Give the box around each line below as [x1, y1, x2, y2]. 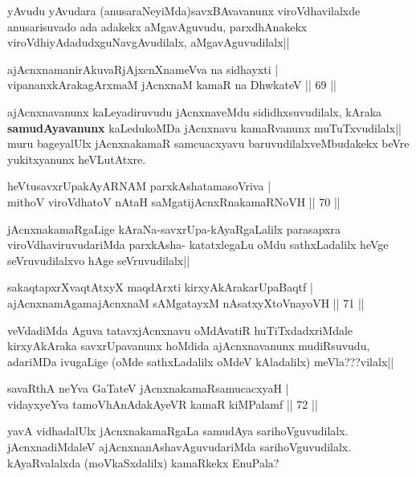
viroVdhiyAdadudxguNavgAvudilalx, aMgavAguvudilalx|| [7, 34, 290, 51]
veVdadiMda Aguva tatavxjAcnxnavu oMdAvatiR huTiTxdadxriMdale [7, 321, 353, 338]
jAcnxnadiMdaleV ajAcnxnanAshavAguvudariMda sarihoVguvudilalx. [7, 438, 352, 455]
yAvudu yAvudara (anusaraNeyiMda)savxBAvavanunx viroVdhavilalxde [7, 2, 361, 18]
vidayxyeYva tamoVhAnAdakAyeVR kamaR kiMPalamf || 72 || [7, 395, 318, 412]
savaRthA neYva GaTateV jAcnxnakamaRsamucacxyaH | [7, 380, 289, 397]
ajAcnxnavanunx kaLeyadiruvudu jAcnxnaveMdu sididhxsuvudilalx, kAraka [7, 103, 382, 120]
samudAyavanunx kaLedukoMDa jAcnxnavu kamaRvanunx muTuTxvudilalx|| [7, 119, 402, 136]
